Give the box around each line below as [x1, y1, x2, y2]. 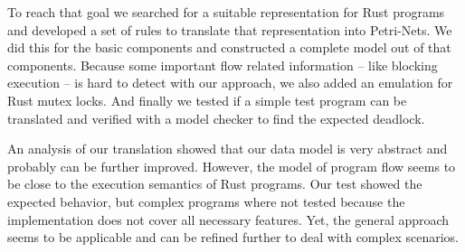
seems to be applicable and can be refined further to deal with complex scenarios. [7, 228, 459, 247]
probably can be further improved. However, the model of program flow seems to [7, 156, 456, 175]
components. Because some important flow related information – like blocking [7, 55, 438, 74]
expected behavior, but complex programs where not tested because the [7, 191, 405, 210]
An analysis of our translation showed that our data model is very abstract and [7, 139, 448, 158]
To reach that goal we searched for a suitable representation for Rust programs [7, 3, 445, 21]
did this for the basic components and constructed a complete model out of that [7, 38, 451, 57]
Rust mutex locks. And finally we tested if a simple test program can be [7, 90, 407, 109]
